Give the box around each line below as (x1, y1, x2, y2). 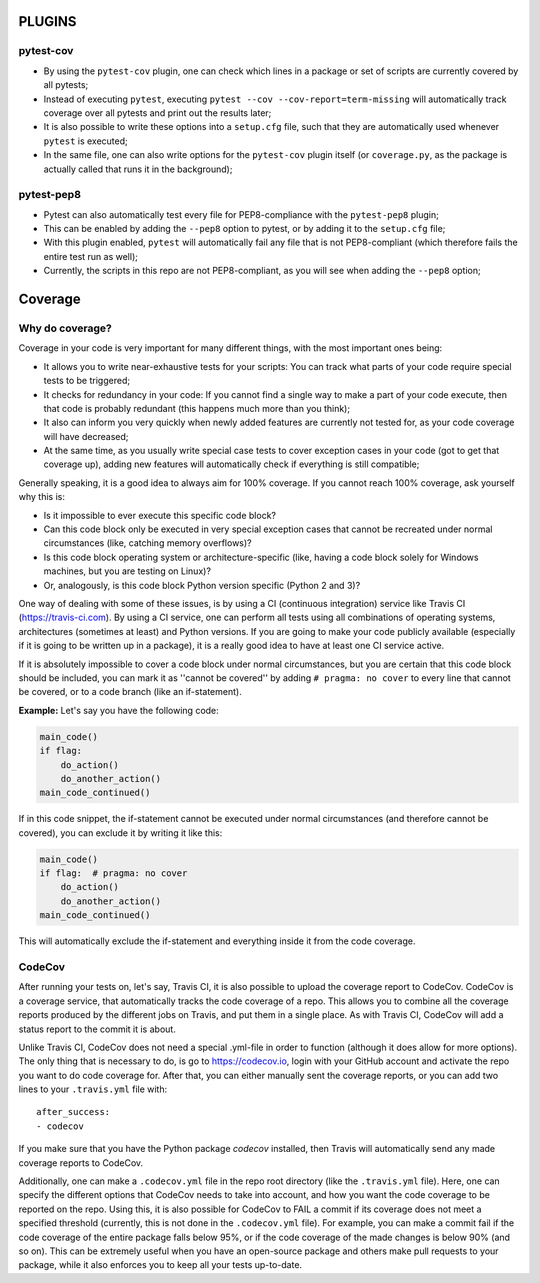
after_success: (36, 1106, 111, 1118)
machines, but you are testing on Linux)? (43, 565, 212, 577)
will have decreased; (43, 430, 129, 442)
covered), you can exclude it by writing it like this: (18, 826, 223, 839)
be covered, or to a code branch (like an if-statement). (18, 686, 242, 698)
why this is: (18, 491, 65, 503)
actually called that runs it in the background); (43, 163, 233, 175)
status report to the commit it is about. (18, 1023, 177, 1035)
